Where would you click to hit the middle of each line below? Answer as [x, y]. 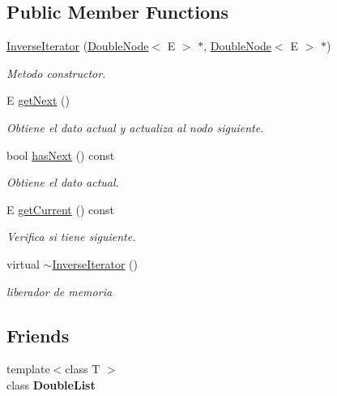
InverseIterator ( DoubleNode [78, 46]
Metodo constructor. [56, 73]
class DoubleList [51, 384]
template [28, 369]
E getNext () [38, 100]
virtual [23, 263]
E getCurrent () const [60, 209]
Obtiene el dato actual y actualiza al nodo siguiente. [135, 127]
